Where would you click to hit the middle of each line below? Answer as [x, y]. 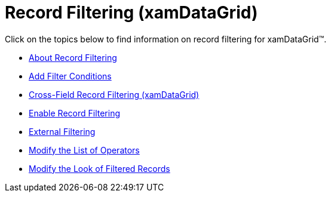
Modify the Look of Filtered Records [99, 168]
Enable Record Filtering [75, 113]
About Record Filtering [73, 57]
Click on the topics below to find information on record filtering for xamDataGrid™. [166, 39]
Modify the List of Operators [84, 150]
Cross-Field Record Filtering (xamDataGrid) [114, 94]
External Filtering [62, 131]
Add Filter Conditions [70, 76]
